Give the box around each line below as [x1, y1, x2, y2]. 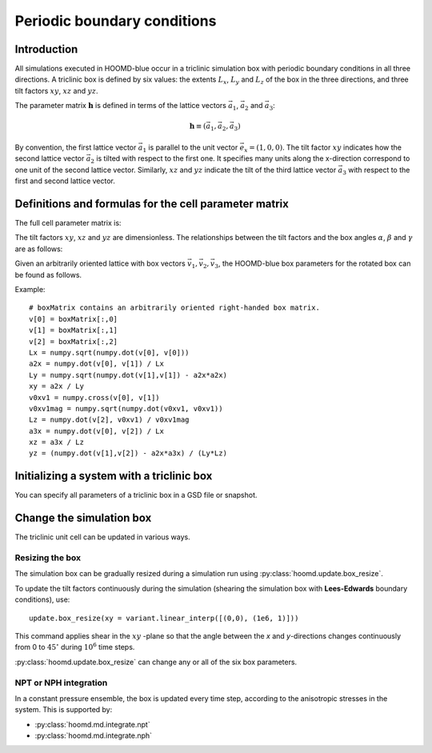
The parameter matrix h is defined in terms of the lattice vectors [14, 101, 227, 110]
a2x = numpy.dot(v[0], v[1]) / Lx [29, 359, 164, 368]
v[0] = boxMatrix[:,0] [29, 314, 118, 323]
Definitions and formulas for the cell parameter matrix [14, 197, 290, 210]
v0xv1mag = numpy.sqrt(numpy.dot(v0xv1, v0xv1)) [29, 404, 223, 413]
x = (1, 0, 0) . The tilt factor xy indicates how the [244, 142, 402, 154]
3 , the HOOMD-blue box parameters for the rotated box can [214, 258, 411, 270]
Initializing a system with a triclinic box [14, 469, 213, 483]
